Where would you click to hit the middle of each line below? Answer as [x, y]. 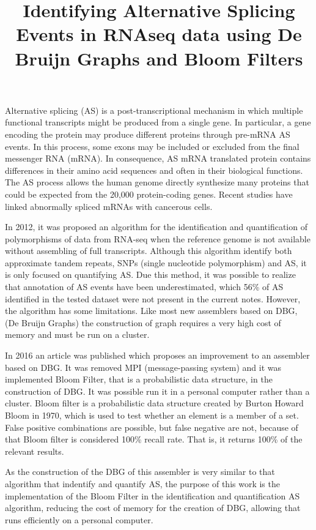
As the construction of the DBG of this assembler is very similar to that [140, 472]
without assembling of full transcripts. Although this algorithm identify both [149, 251]
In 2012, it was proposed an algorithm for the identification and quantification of [156, 227]
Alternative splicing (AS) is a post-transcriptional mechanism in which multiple [154, 110]
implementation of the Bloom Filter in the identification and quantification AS [152, 495]
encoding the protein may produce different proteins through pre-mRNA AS [148, 134]
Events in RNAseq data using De [159, 34]
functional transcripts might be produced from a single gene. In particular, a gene [158, 122]
